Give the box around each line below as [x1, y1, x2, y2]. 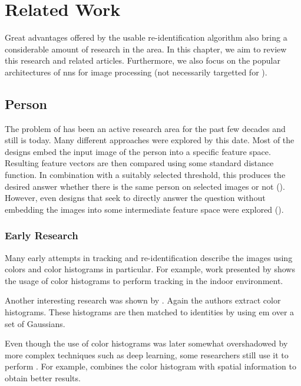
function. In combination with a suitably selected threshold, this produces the [5, 169, 286, 181]
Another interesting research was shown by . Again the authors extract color [5, 294, 281, 306]
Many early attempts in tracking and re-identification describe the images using [5, 251, 293, 263]
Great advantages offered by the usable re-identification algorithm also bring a [5, 31, 287, 44]
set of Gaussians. [5, 317, 65, 329]
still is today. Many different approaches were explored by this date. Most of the [5, 134, 295, 146]
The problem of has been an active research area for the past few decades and [5, 122, 286, 134]
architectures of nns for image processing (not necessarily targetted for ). [5, 65, 267, 78]
